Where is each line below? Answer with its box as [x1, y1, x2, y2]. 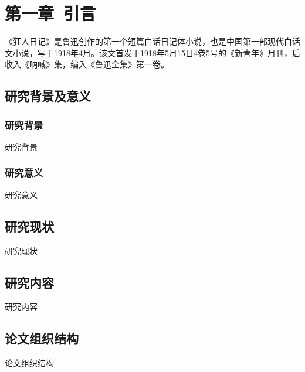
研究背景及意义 [5, 87, 91, 105]
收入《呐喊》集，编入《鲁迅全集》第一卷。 [5, 58, 169, 70]
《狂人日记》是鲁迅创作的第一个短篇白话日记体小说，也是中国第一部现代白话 [5, 35, 300, 47]
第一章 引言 [5, 1, 97, 25]
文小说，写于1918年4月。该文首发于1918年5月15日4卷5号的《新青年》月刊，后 [5, 46, 300, 59]
